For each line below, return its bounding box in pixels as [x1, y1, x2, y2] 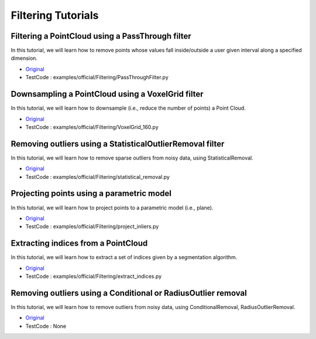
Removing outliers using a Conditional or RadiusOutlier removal [11, 288, 247, 298]
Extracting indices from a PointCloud [11, 238, 148, 249]
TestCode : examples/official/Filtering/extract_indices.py [25, 273, 162, 280]
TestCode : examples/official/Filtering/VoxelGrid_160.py [25, 123, 159, 130]
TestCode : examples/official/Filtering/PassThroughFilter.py [25, 74, 169, 81]
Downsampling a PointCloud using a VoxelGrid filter [11, 89, 204, 99]
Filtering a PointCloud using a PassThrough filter [11, 31, 191, 41]
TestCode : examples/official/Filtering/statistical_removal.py [25, 173, 170, 180]
